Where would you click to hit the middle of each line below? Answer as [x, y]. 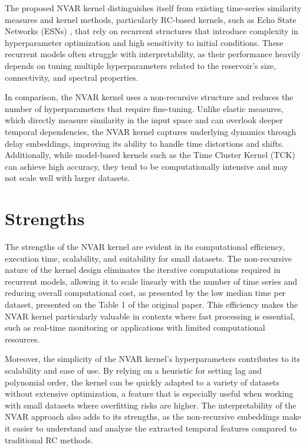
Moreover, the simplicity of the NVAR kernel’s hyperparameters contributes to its [152, 359]
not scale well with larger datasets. [68, 178]
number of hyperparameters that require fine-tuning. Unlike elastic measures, [144, 108]
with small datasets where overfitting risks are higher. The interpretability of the [151, 405]
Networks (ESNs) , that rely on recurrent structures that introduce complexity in [152, 31]
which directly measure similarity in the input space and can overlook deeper [144, 120]
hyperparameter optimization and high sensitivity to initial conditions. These [144, 42]
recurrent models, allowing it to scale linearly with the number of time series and [151, 281]
